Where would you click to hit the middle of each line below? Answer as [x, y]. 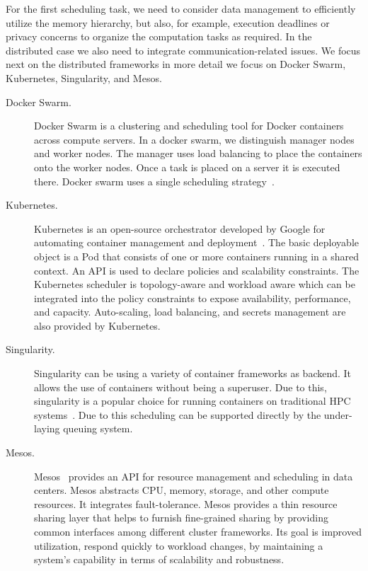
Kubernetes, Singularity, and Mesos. [84, 77]
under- [338, 414]
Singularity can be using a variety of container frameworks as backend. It [193, 373]
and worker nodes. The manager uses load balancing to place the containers [198, 153]
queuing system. [98, 428]
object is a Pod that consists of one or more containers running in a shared [196, 256]
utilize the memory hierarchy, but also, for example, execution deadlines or [168, 22]
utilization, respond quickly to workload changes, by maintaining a [179, 545]
